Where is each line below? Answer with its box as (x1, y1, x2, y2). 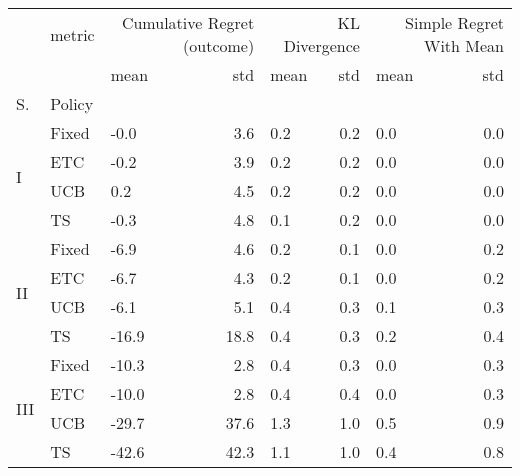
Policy (50, 92, 94, 115)
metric (50, 22, 95, 46)
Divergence (283, 34, 360, 57)
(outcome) (183, 34, 255, 57)
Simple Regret (405, 11, 504, 34)
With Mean (423, 34, 504, 57)
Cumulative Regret (121, 11, 255, 34)
